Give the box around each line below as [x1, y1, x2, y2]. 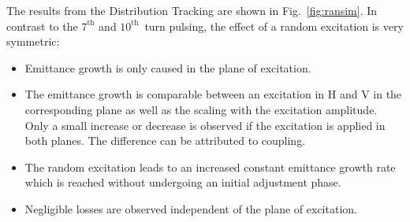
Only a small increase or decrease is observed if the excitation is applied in [24, 117, 386, 133]
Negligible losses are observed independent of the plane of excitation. [24, 200, 357, 216]
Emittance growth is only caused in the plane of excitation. [24, 59, 311, 76]
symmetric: [6, 33, 60, 50]
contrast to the [6, 17, 78, 34]
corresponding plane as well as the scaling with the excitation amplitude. [24, 101, 378, 117]
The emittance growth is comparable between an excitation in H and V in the [24, 86, 402, 102]
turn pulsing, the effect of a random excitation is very [144, 17, 404, 34]
